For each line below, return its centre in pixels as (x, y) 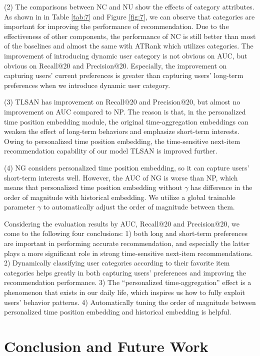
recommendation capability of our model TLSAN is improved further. (111, 151)
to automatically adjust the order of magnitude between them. (139, 207)
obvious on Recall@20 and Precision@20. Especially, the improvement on (115, 65)
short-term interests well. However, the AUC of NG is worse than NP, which (121, 177)
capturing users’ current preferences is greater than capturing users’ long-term (124, 75)
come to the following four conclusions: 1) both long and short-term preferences (126, 233)
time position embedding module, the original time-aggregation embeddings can (126, 121)
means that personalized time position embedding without (93, 187)
